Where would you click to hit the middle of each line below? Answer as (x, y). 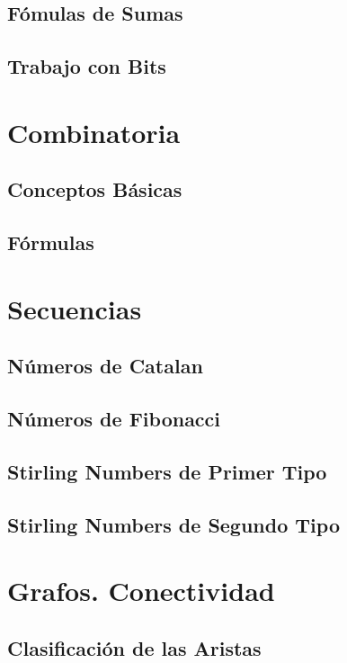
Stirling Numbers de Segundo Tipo (173, 524)
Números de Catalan (105, 366)
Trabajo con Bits (87, 66)
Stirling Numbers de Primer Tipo (167, 471)
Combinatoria (94, 132)
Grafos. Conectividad (141, 591)
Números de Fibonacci (114, 419)
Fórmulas (51, 242)
